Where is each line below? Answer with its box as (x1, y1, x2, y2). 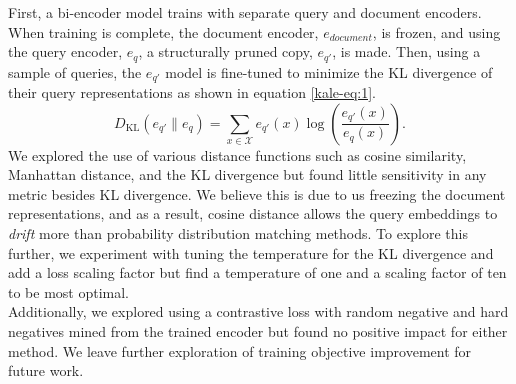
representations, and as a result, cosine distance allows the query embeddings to (8, 203, 498, 224)
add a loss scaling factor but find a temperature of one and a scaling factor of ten (8, 262, 507, 283)
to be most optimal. (8, 281, 130, 302)
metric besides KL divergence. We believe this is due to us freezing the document (8, 183, 506, 204)
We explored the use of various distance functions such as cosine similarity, (8, 144, 467, 165)
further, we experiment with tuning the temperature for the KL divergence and (8, 242, 494, 263)
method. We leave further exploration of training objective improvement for (8, 340, 472, 361)
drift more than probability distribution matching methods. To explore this (8, 223, 468, 244)
